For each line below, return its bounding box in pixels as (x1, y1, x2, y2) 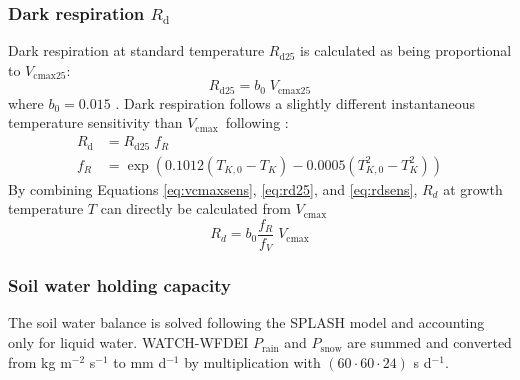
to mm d (113, 351, 167, 372)
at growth (443, 178, 503, 199)
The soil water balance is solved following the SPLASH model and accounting (8, 312, 485, 333)
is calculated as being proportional (300, 40, 512, 61)
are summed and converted (347, 332, 512, 353)
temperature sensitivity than (8, 112, 183, 133)
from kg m (8, 351, 72, 372)
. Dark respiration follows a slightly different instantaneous (115, 92, 476, 113)
